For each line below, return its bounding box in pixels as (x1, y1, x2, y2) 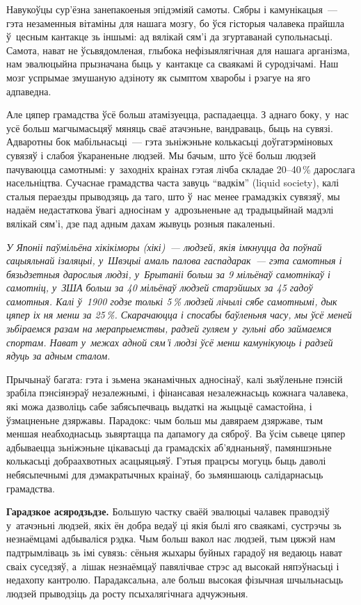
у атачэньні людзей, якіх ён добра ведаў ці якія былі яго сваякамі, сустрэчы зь (6, 517, 342, 532)
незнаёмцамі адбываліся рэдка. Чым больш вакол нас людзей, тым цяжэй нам (6, 531, 335, 546)
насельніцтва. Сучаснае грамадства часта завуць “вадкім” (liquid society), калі (6, 175, 339, 190)
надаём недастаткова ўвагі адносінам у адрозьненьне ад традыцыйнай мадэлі (6, 202, 334, 217)
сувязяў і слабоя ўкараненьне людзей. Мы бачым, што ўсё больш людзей (6, 147, 316, 162)
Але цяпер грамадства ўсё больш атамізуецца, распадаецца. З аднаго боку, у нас (6, 107, 349, 122)
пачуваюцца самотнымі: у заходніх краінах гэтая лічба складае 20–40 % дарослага (6, 161, 355, 176)
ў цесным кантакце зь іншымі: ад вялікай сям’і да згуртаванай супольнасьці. (6, 29, 333, 44)
